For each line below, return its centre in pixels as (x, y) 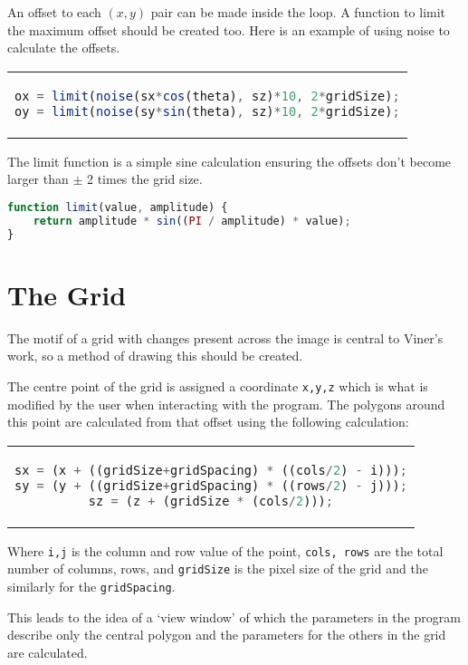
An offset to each (54, 12)
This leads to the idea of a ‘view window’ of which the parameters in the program (234, 617)
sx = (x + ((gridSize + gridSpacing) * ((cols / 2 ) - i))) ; (211, 470)
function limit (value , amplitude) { (118, 207)
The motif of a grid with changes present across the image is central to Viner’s (225, 337)
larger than (38, 179)
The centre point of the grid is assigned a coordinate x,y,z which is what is (218, 386)
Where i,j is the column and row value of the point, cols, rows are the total (225, 550)
